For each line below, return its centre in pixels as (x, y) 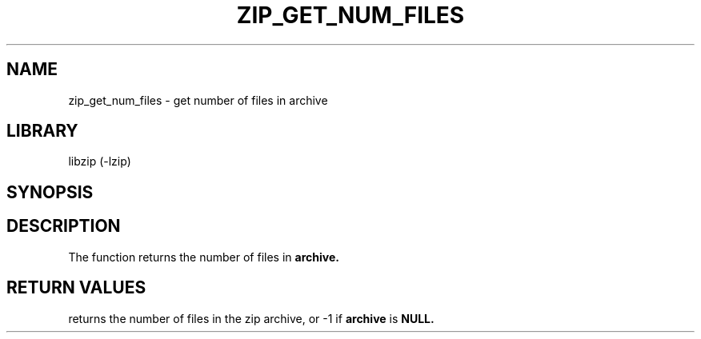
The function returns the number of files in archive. (204, 257)
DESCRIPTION (64, 226)
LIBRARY (42, 131)
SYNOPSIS (50, 192)
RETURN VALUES (76, 288)
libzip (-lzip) (100, 162)
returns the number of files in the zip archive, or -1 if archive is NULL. (251, 318)
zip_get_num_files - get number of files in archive (198, 100)
